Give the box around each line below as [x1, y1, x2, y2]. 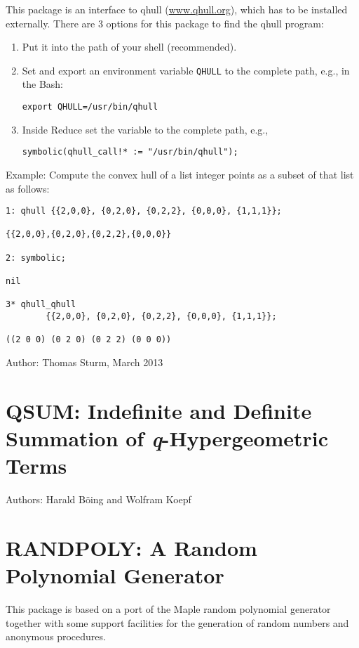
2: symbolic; [6, 252, 66, 263]
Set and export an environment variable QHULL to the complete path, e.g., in [22, 63, 350, 77]
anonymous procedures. [6, 629, 106, 644]
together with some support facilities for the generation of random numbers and [6, 615, 349, 630]
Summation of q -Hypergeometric [6, 423, 329, 453]
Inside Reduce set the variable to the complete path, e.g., [22, 122, 269, 136]
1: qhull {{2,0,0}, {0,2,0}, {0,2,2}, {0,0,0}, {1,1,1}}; [6, 206, 282, 216]
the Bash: [22, 77, 64, 91]
